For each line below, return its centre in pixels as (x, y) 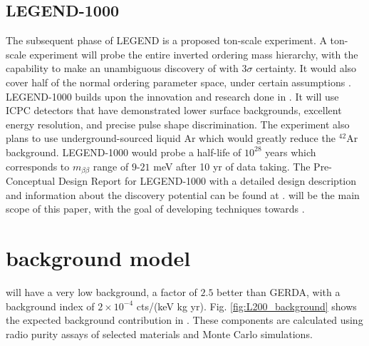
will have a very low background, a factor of (102, 291)
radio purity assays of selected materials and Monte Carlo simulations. (159, 334)
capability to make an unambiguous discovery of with (122, 68)
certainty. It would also (306, 68)
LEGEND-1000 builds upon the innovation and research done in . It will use (172, 96)
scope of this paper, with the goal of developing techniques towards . (155, 209)
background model (98, 257)
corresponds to (38, 166)
